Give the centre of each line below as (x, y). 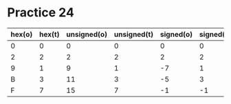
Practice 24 (41, 13)
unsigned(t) (134, 34)
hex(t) (49, 34)
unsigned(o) (87, 34)
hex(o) (22, 34)
